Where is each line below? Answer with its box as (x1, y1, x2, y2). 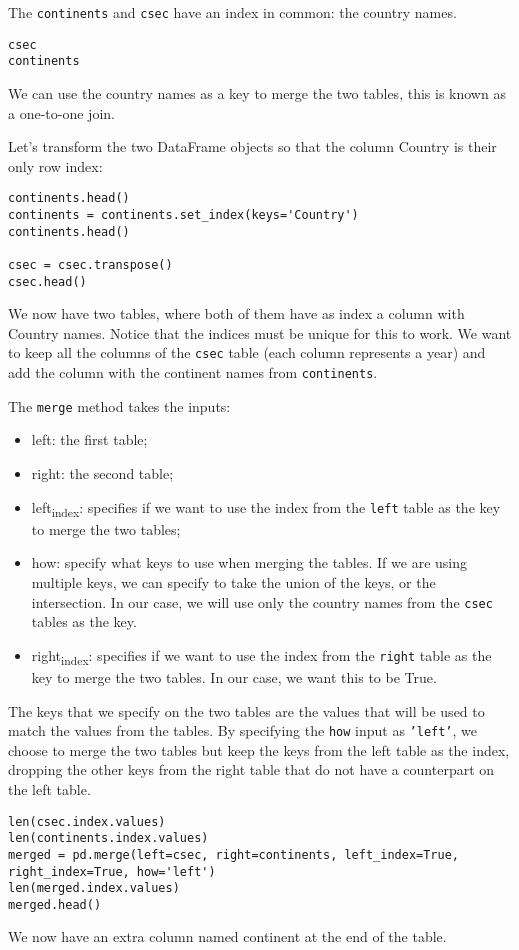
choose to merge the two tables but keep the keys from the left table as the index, (8, 739, 510, 760)
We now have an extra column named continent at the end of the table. (8, 926, 447, 947)
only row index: (8, 155, 103, 176)
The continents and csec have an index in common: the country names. (8, 2, 457, 22)
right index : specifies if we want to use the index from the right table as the (31, 644, 492, 668)
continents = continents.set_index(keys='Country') (8, 208, 359, 222)
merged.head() (8, 897, 102, 912)
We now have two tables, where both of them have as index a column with (8, 303, 465, 324)
